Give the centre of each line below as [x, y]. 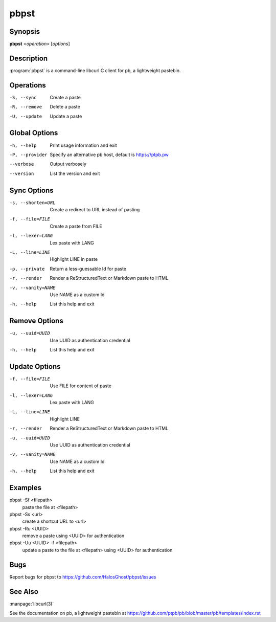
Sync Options [31, 190]
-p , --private [27, 269]
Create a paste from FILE [76, 226]
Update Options [35, 366]
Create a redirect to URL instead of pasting [95, 210]
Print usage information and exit [83, 145]
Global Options [34, 133]
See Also [24, 592]
